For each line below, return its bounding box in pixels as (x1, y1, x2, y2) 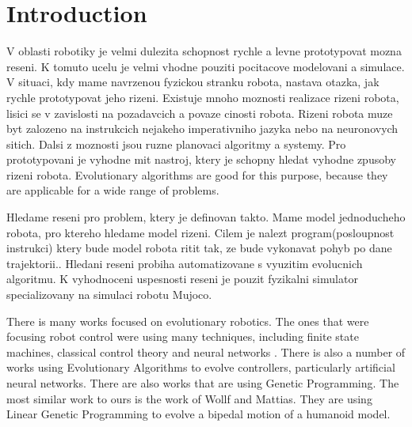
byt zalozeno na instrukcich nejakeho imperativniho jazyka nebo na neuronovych (6, 120, 399, 137)
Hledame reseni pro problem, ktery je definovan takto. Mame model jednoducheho (6, 209, 406, 225)
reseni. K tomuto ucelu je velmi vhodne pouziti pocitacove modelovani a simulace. (6, 58, 405, 74)
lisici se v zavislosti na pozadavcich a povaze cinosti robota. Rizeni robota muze (6, 104, 393, 121)
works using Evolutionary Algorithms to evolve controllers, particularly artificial (6, 359, 395, 376)
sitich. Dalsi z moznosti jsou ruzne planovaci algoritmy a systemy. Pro (6, 135, 346, 152)
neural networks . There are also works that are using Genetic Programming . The (6, 375, 399, 391)
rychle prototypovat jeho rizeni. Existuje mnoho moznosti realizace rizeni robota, (6, 89, 399, 105)
